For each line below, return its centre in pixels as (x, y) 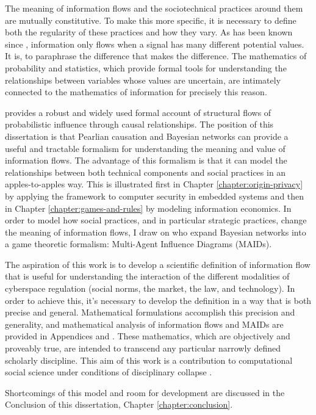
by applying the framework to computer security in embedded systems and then (155, 196)
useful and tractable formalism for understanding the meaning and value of (145, 148)
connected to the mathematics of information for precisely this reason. (136, 92)
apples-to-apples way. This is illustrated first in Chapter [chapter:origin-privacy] (154, 184)
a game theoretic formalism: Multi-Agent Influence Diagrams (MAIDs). (138, 244)
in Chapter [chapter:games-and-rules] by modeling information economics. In (148, 208)
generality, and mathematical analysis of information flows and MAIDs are (144, 324)
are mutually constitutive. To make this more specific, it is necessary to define (151, 20)
